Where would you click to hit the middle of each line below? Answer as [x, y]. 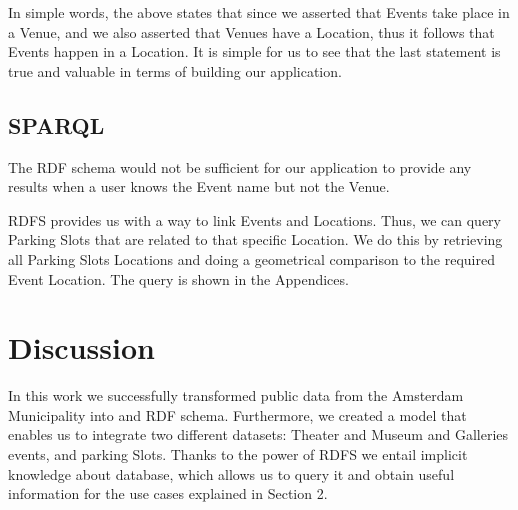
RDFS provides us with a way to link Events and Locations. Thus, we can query [254, 219]
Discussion [81, 347]
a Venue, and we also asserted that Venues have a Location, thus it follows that [251, 31]
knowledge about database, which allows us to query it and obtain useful [231, 473]
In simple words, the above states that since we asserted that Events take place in [259, 12]
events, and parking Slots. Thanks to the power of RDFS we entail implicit [238, 454]
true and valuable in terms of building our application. [175, 70]
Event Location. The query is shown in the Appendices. [178, 278]
